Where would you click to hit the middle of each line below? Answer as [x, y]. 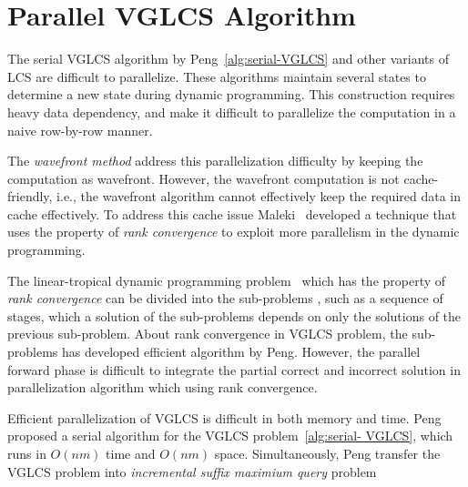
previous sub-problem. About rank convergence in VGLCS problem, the [208, 334]
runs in [27, 453]
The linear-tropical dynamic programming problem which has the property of [227, 280]
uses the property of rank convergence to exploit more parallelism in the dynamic [234, 232]
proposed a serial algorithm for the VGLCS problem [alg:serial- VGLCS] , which [230, 436]
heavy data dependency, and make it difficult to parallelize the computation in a [232, 112]
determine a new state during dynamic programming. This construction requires [231, 94]
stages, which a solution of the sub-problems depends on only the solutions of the [234, 315]
